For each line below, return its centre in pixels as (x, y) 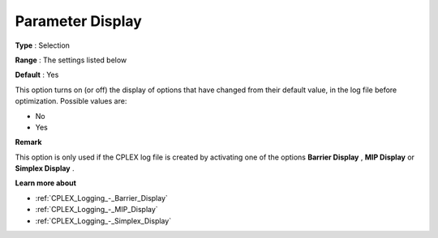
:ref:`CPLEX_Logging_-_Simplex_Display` (103, 221)
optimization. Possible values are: (71, 101)
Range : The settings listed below (71, 60)
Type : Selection (43, 45)
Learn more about (46, 183)
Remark (28, 142)
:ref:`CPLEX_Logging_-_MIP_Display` (97, 210)
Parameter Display (78, 21)
